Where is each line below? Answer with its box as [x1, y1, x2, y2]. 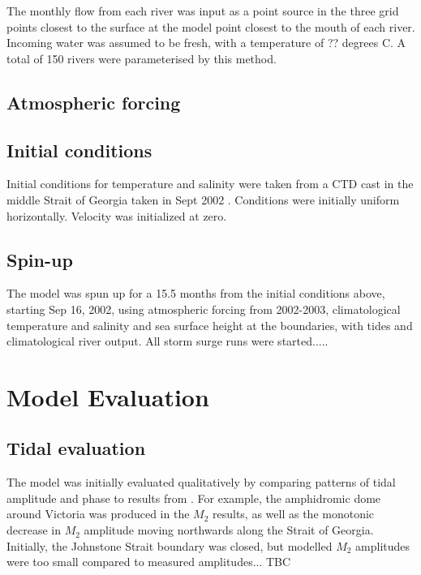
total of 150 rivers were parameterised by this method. [6, 49, 277, 67]
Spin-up [6, 247, 73, 272]
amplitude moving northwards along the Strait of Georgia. [84, 521, 374, 539]
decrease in [6, 521, 61, 539]
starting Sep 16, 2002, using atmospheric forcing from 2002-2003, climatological [6, 300, 401, 317]
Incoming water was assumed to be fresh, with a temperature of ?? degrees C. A [6, 34, 406, 51]
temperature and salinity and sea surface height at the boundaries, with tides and [6, 316, 413, 333]
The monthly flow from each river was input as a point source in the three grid [6, 2, 399, 19]
